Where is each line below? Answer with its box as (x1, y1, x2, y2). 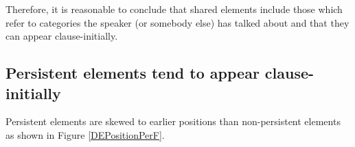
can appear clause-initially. (5, 29, 118, 43)
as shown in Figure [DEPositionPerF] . (5, 127, 165, 142)
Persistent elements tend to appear (5, 62, 260, 83)
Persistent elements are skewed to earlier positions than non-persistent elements (5, 114, 341, 129)
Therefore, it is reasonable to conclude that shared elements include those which (5, 2, 343, 16)
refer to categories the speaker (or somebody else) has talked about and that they (5, 15, 350, 29)
